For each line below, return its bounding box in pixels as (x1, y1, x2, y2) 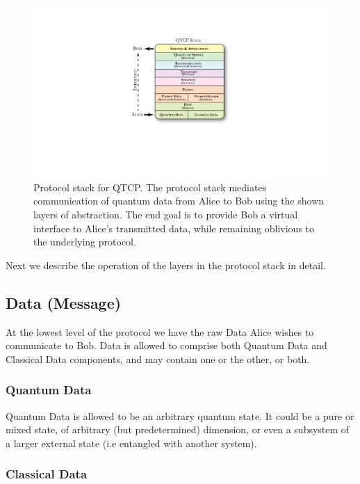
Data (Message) (6, 291, 122, 313)
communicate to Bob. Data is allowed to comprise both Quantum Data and (6, 338, 327, 353)
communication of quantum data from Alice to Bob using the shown (33, 193, 325, 208)
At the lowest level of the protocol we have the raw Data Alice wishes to (6, 324, 314, 339)
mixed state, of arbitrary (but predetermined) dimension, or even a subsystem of (6, 422, 350, 437)
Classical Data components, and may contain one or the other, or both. (6, 351, 310, 366)
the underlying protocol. (33, 234, 136, 249)
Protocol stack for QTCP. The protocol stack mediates (33, 179, 267, 194)
